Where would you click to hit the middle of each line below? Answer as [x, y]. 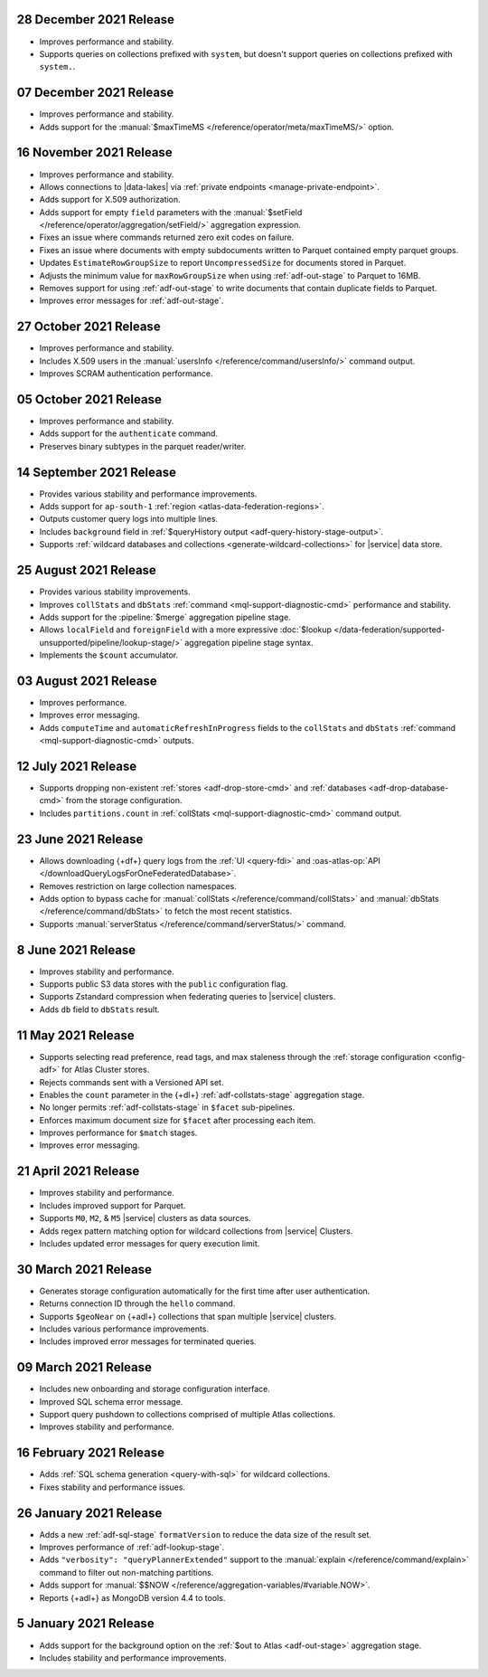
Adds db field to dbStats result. [99, 1009]
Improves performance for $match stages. [118, 1133]
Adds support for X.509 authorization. [110, 200]
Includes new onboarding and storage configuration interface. [155, 1389]
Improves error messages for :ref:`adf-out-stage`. [131, 301]
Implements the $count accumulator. [109, 655]
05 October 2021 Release [89, 399]
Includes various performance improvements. [124, 1329]
